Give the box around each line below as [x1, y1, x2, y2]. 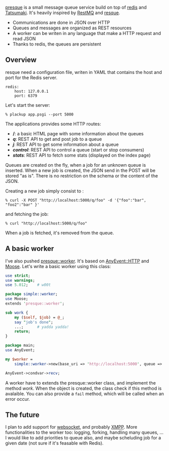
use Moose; [5, 296, 28, 302]
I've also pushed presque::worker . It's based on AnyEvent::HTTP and [5, 258, 150, 264]
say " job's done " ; [14, 319, 53, 325]
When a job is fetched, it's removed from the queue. [5, 230, 114, 236]
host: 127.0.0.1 [14, 89, 49, 94]
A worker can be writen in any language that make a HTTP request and [12, 30, 161, 36]
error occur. [5, 396, 30, 402]
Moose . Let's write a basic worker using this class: [5, 263, 111, 269]
